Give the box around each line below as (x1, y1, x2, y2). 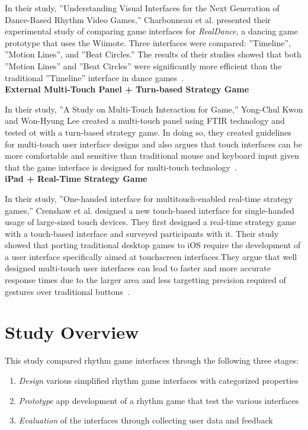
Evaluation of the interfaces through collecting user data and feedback (18, 414, 273, 426)
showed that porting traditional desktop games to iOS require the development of (5, 239, 301, 251)
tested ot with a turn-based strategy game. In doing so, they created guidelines (5, 126, 291, 138)
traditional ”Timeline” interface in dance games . (5, 71, 184, 84)
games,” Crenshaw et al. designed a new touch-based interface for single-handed (5, 204, 294, 216)
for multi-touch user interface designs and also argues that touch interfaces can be (5, 137, 302, 150)
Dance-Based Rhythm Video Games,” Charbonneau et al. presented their (5, 13, 271, 25)
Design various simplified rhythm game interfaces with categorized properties (18, 374, 299, 386)
